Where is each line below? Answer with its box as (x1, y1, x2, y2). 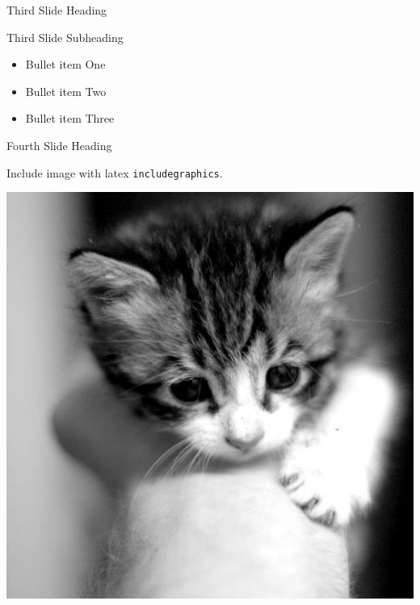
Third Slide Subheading (6, 28, 124, 45)
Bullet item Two (25, 82, 107, 99)
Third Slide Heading (6, 2, 107, 18)
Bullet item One (25, 56, 106, 73)
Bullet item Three (25, 110, 115, 127)
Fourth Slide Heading (6, 136, 112, 153)
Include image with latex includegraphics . (6, 164, 223, 181)
